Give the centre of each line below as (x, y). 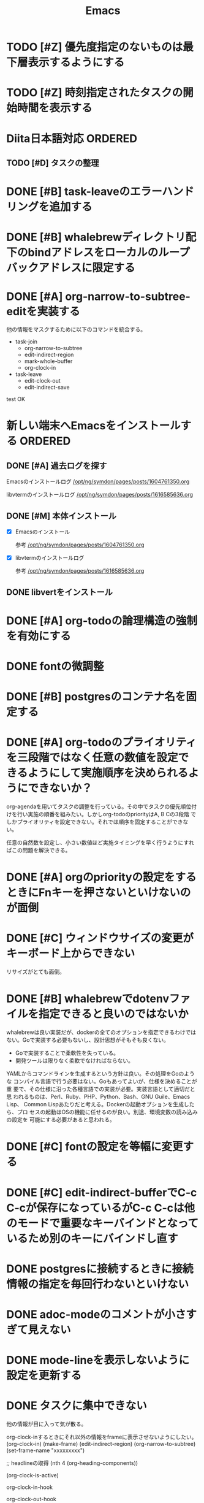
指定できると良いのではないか (114, 1014)
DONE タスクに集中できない (77, 1406)
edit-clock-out (42, 381)
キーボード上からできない (71, 954)
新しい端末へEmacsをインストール (93, 426)
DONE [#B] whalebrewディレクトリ (96, 237)
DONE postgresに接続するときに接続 (100, 1268)
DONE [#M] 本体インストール (62, 516)
